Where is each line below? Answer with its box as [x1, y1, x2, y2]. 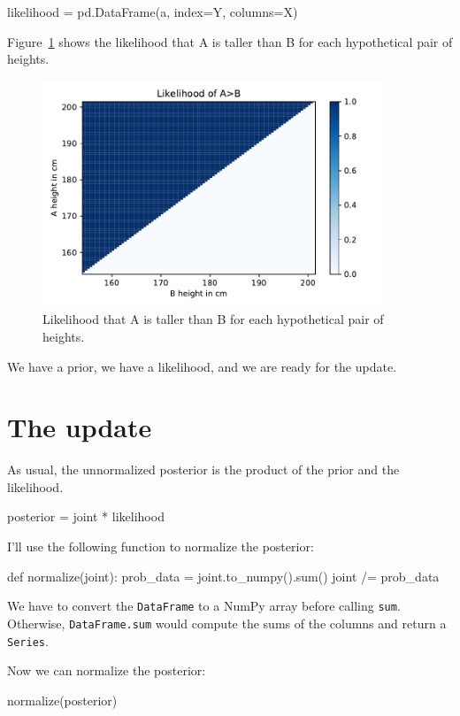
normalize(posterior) [7, 690, 118, 709]
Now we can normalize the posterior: [7, 661, 206, 680]
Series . [7, 631, 49, 650]
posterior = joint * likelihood [7, 507, 165, 526]
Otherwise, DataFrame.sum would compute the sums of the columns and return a [7, 613, 447, 632]
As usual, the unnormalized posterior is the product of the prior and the [7, 460, 400, 479]
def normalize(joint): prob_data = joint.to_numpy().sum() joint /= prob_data [7, 566, 440, 585]
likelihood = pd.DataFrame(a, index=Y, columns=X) [7, 3, 298, 20]
